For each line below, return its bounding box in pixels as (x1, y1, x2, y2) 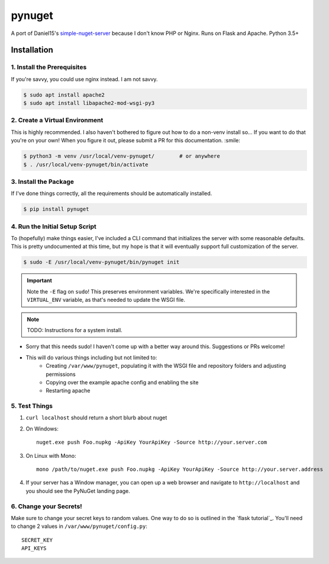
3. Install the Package (11, 177, 74, 186)
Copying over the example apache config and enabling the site (46, 378, 199, 385)
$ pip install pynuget (23, 206, 89, 213)
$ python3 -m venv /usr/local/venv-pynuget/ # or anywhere (23, 153, 220, 160)
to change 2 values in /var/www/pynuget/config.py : (11, 522, 147, 530)
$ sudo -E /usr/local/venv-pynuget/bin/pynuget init (23, 259, 180, 266)
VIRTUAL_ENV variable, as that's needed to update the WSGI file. (27, 297, 186, 304)
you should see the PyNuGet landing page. (25, 487, 130, 495)
